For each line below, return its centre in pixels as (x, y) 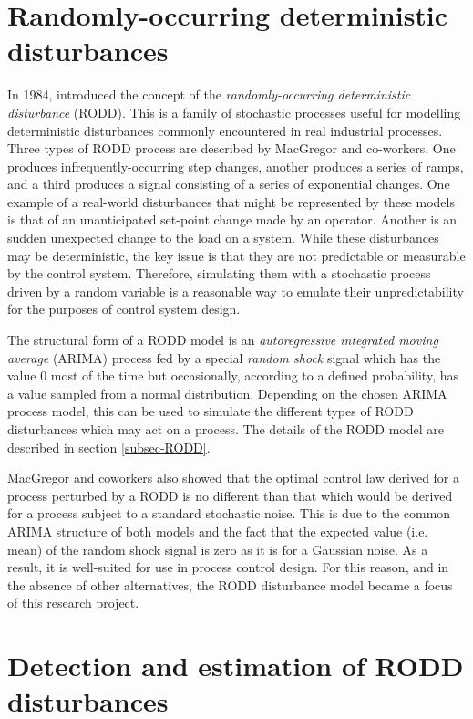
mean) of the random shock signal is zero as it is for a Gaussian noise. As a (218, 549)
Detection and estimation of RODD (236, 666)
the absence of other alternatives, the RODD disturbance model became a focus (230, 584)
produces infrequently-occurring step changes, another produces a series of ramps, (236, 166)
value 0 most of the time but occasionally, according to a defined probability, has (233, 375)
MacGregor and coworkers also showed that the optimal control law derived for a (234, 478)
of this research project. (73, 603)
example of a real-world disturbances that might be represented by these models (231, 201)
